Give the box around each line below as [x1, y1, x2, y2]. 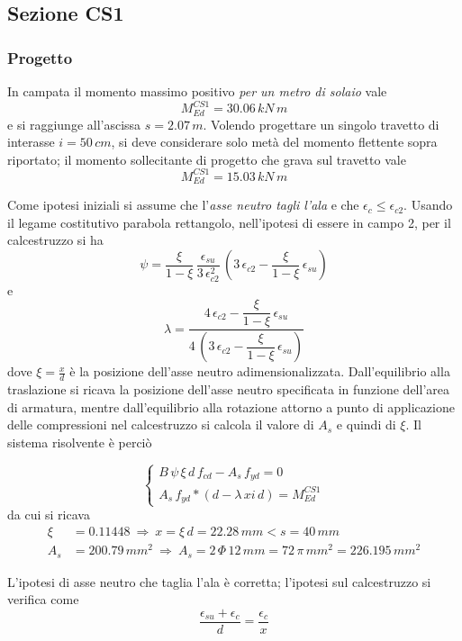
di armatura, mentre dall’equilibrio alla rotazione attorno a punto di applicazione [7, 397, 455, 416]
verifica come [7, 590, 79, 609]
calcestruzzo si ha [7, 230, 104, 249]
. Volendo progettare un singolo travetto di [203, 114, 439, 133]
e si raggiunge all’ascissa [7, 114, 141, 133]
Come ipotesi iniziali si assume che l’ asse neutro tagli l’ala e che [7, 195, 359, 214]
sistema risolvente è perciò [7, 432, 152, 451]
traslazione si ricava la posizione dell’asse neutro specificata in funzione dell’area [7, 380, 449, 399]
